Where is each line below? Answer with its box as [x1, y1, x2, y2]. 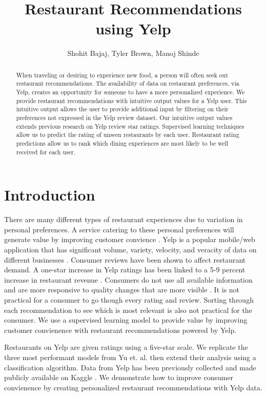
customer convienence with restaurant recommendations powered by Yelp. [4, 324, 237, 335]
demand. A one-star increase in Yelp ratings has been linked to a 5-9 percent [4, 264, 245, 275]
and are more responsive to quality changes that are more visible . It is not [4, 284, 240, 295]
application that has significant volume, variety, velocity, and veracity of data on [4, 244, 257, 254]
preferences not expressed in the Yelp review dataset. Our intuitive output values [16, 113, 233, 122]
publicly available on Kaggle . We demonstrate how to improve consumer [4, 372, 234, 383]
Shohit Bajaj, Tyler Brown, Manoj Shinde [67, 48, 199, 58]
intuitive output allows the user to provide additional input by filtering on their [16, 105, 229, 113]
